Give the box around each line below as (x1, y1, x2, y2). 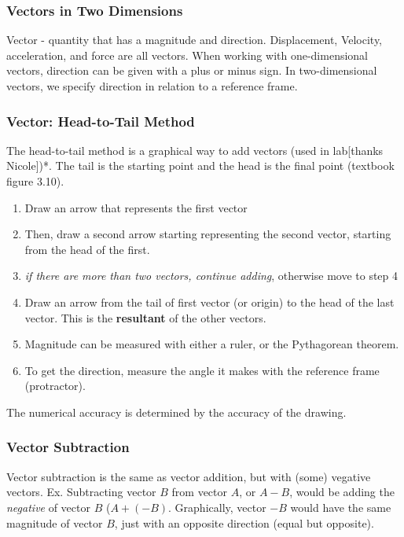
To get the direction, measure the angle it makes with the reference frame (24, 362, 380, 378)
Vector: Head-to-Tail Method (6, 111, 195, 131)
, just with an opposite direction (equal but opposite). (114, 514, 374, 531)
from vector (171, 484, 227, 500)
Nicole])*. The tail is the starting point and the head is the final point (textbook (6, 157, 395, 174)
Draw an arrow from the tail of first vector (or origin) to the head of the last (24, 293, 395, 310)
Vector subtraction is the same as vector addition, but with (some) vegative (6, 468, 371, 484)
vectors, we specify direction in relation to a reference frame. (6, 78, 298, 94)
